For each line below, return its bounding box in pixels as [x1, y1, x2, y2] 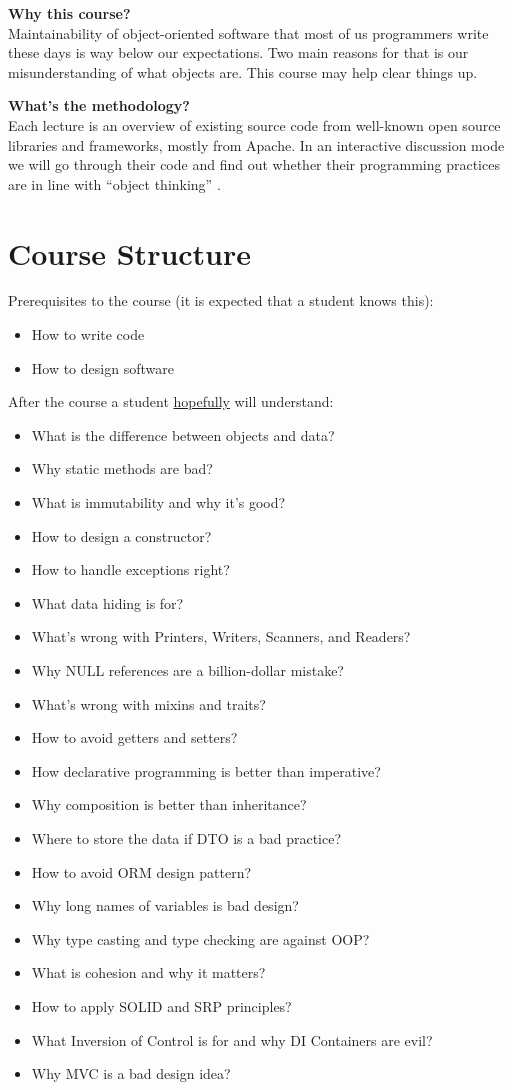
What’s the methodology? [8, 95, 190, 116]
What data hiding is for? [31, 592, 184, 613]
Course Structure [8, 232, 252, 273]
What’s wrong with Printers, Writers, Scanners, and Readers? [31, 626, 411, 647]
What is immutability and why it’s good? [31, 492, 286, 513]
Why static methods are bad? [31, 458, 213, 479]
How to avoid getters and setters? [31, 727, 238, 748]
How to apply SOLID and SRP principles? [31, 995, 292, 1016]
